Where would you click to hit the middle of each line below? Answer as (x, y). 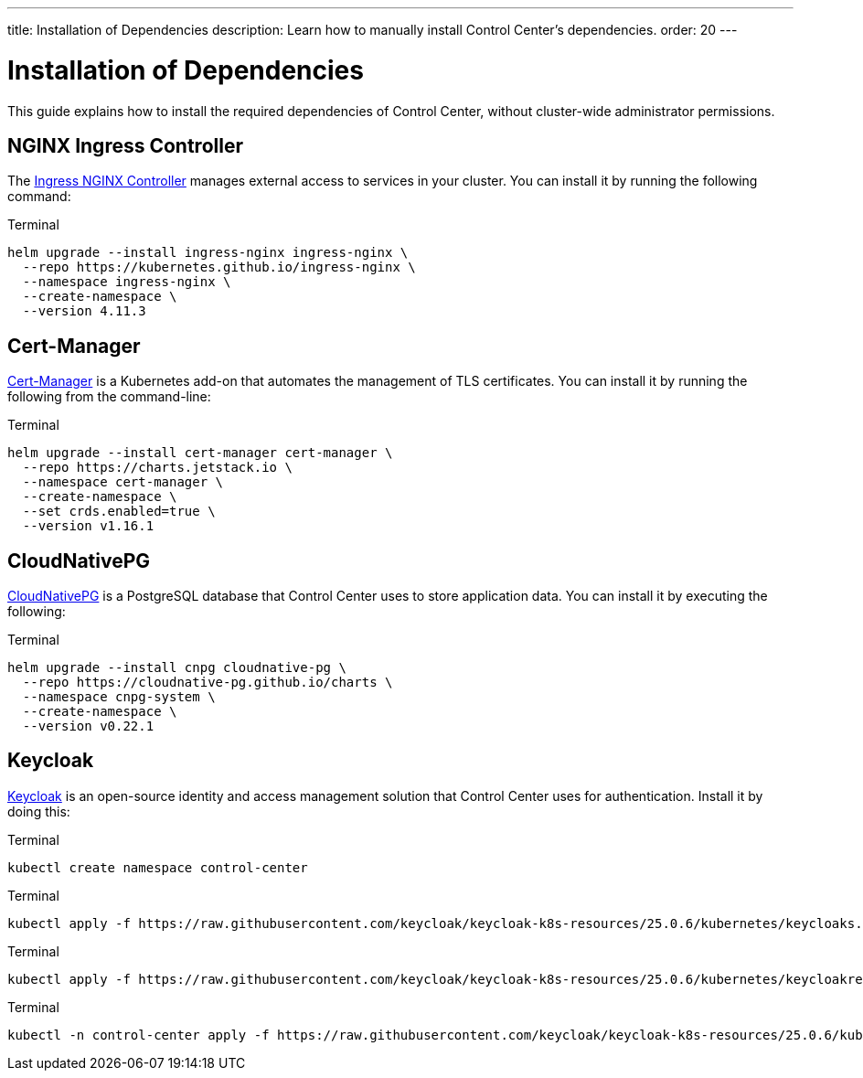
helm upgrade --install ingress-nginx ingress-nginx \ (208, 253)
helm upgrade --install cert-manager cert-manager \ (200, 453)
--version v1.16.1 (88, 526)
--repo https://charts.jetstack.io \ (157, 468)
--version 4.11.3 (84, 311)
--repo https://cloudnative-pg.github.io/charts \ (208, 683)
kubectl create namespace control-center (158, 867)
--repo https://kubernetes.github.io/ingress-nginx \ (219, 267)
